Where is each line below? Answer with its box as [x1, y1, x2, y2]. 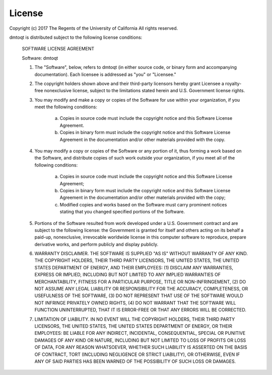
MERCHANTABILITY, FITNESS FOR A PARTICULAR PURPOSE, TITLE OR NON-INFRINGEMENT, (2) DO [34, 278, 246, 284]
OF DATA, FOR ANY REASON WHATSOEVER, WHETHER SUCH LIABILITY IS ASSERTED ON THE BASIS [34, 344, 247, 350]
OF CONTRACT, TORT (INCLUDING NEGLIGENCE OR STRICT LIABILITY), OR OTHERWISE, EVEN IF [34, 351, 240, 357]
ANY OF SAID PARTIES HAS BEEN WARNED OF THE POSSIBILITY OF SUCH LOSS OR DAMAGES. [34, 358, 236, 364]
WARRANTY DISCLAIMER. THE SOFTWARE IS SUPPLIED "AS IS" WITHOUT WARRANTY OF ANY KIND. [34, 251, 248, 257]
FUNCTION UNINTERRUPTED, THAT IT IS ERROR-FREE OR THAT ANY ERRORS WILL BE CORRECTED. [34, 307, 247, 313]
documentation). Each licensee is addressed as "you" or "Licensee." [34, 71, 176, 78]
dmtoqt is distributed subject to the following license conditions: [9, 34, 143, 40]
